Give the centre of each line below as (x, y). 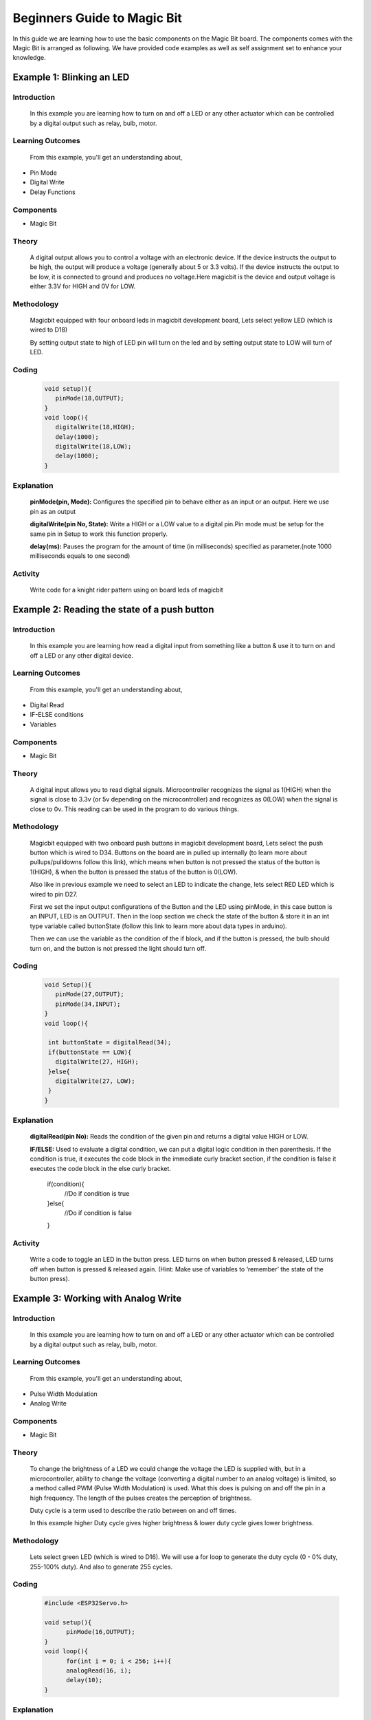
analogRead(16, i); (99, 1670)
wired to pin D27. (54, 894)
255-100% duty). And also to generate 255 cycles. (101, 1567)
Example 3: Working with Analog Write (97, 1298)
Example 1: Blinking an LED (71, 77)
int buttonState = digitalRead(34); (110, 1043)
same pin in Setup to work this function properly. (99, 534)
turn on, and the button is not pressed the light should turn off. (118, 948)
